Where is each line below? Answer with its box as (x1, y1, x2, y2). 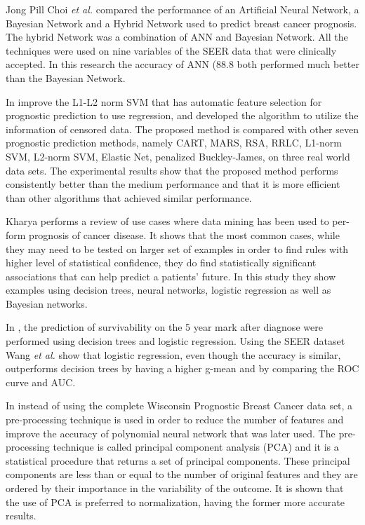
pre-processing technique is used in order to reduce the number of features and (6, 412, 344, 427)
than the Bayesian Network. (6, 70, 126, 85)
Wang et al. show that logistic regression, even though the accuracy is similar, (6, 347, 341, 362)
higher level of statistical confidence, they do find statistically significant (6, 255, 317, 270)
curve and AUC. (6, 374, 76, 389)
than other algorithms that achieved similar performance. (6, 190, 252, 205)
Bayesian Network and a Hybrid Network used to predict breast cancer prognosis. (6, 15, 357, 30)
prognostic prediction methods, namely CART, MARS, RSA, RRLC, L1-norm (6, 135, 342, 150)
